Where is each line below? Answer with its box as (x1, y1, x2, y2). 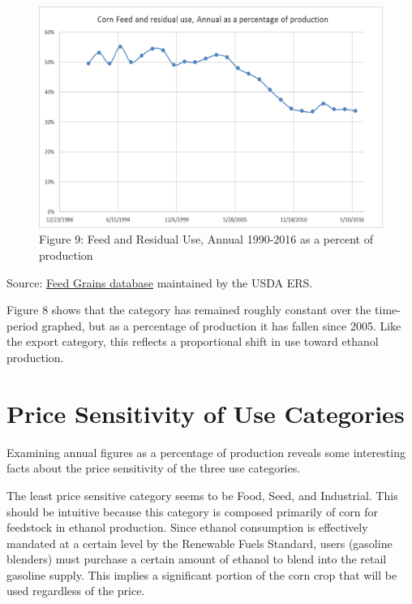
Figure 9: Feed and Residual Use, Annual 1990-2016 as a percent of (39, 231, 373, 248)
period (6, 317, 38, 334)
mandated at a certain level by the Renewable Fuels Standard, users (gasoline (6, 534, 393, 551)
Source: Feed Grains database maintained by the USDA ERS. (6, 274, 313, 291)
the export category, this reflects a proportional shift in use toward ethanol (6, 333, 379, 350)
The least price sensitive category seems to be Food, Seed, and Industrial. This (6, 486, 398, 503)
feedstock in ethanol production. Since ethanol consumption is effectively (6, 519, 368, 536)
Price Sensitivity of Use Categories (6, 396, 405, 429)
